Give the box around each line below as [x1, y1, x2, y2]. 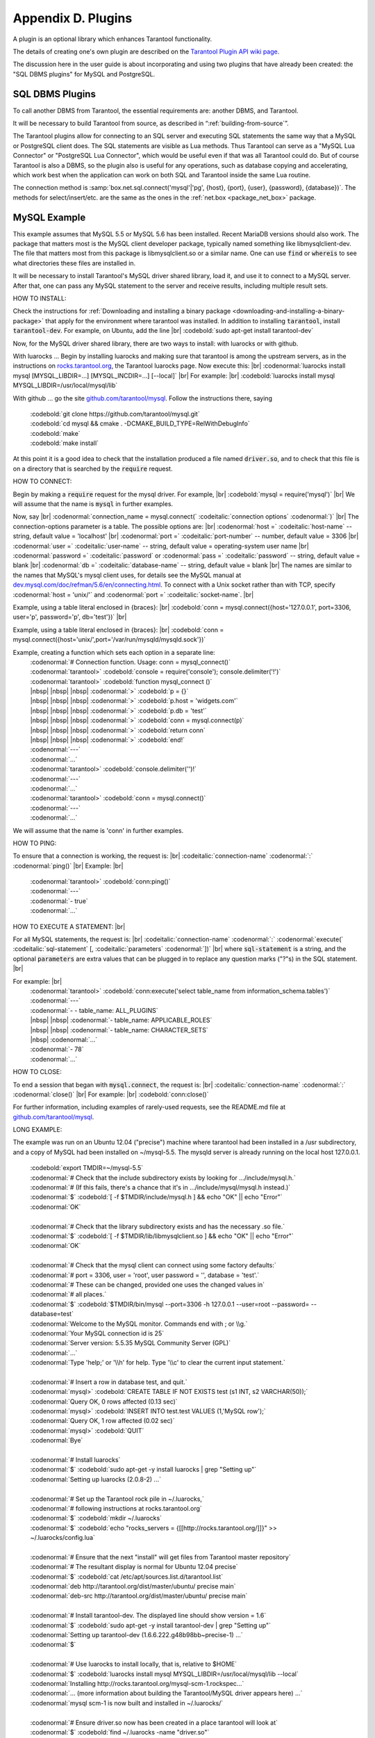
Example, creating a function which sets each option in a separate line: [12, 648, 215, 656]
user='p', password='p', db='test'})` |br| [12, 612, 127, 622]
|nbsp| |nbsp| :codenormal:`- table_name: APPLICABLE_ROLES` [30, 1016, 212, 1025]
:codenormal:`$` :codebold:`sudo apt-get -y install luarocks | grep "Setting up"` [30, 1465, 257, 1474]
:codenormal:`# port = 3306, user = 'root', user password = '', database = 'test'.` [30, 1271, 260, 1279]
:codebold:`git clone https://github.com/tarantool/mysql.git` [30, 409, 201, 418]
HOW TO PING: [12, 838, 57, 847]
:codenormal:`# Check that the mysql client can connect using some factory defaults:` [30, 1261, 277, 1269]
